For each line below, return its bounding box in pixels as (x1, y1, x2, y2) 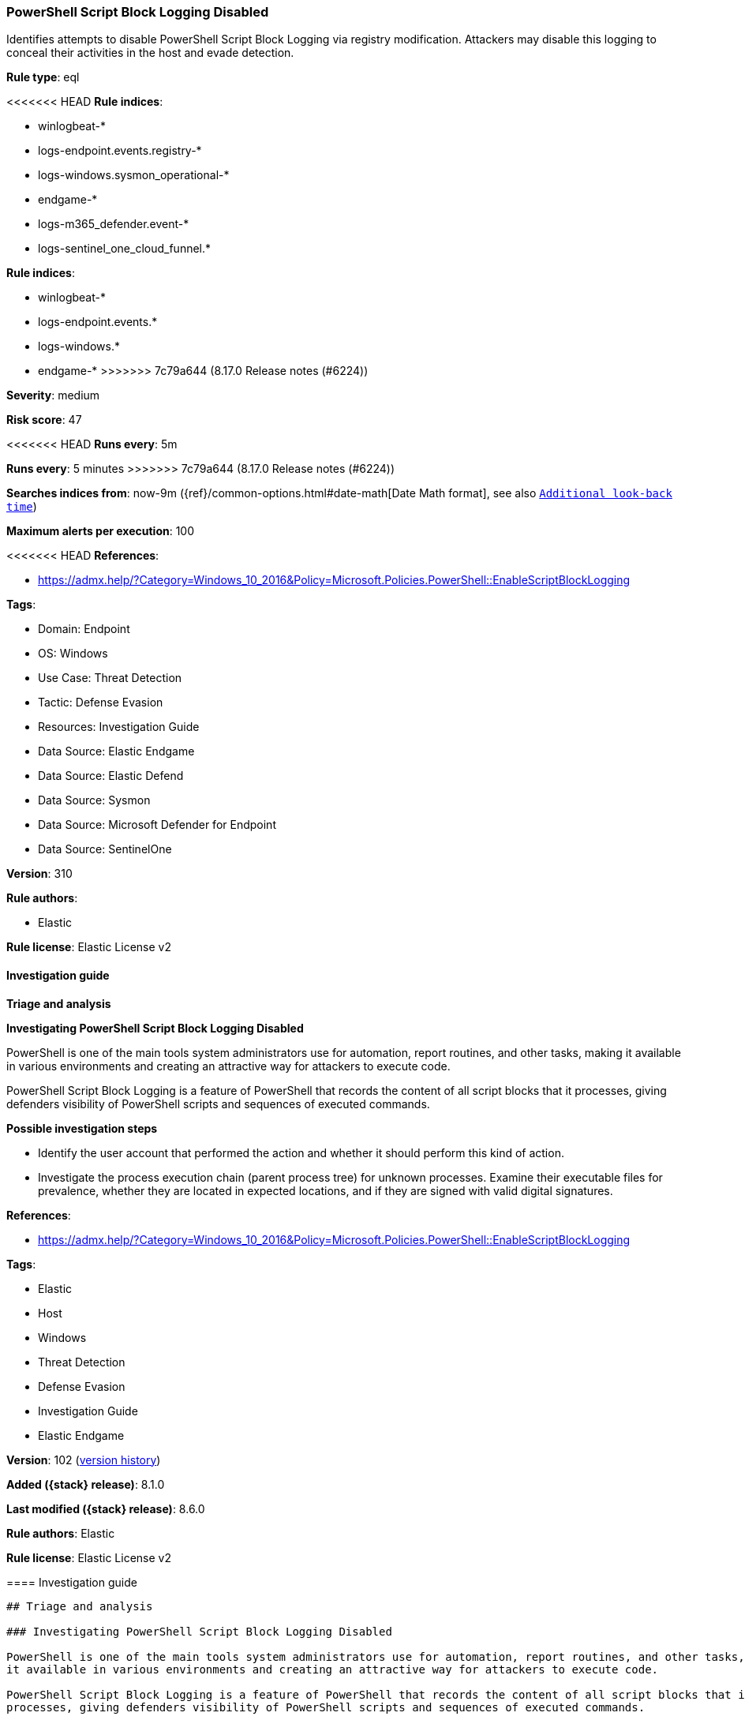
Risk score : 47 (6, 413, 82, 427)
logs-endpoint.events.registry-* (38, 144, 202, 158)
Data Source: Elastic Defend (38, 769, 184, 783)
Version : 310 (6, 867, 73, 881)
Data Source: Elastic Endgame (38, 744, 195, 759)
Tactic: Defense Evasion (38, 695, 163, 710)
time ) (6, 500, 37, 514)
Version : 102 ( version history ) (6, 1452, 161, 1467)
